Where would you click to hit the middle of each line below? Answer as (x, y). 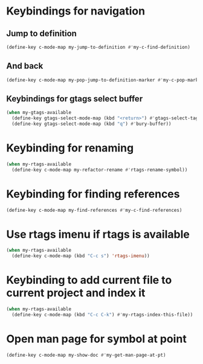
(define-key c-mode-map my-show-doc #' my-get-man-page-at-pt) (86, 355)
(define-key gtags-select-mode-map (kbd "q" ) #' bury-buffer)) (92, 124)
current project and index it (76, 293)
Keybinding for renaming (70, 148)
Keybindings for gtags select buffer (75, 99)
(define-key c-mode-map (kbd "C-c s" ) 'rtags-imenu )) (81, 256)
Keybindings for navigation (76, 11)
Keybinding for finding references (93, 194)
